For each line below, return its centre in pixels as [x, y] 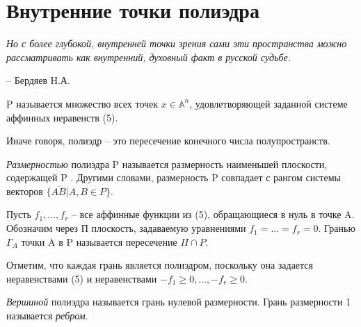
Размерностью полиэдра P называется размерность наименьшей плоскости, [167, 163]
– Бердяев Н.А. [38, 80]
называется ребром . [47, 316]
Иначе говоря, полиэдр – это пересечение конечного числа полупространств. [168, 141]
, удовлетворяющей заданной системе [268, 103]
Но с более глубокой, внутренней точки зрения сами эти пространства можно [177, 43]
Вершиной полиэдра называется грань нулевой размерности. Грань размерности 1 [179, 302]
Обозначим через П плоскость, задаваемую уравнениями [126, 228]
